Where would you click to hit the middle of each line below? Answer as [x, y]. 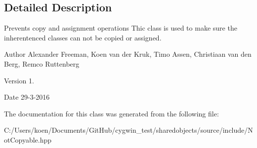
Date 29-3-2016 [27, 97]
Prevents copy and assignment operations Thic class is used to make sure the [121, 28]
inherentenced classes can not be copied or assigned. [83, 37]
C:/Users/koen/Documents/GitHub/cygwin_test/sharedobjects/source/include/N [128, 130]
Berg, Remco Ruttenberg [42, 63]
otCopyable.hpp [28, 139]
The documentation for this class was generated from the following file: [111, 113]
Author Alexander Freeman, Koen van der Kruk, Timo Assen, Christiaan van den [128, 54]
